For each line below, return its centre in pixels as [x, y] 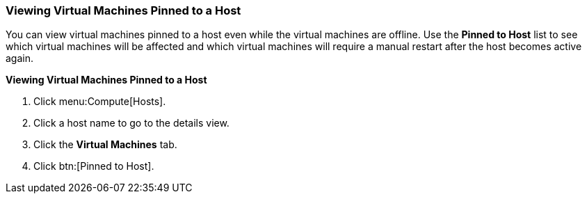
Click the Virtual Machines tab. [105, 145]
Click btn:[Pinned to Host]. [94, 166]
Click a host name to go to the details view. [131, 123]
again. [20, 58]
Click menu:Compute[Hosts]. [100, 102]
